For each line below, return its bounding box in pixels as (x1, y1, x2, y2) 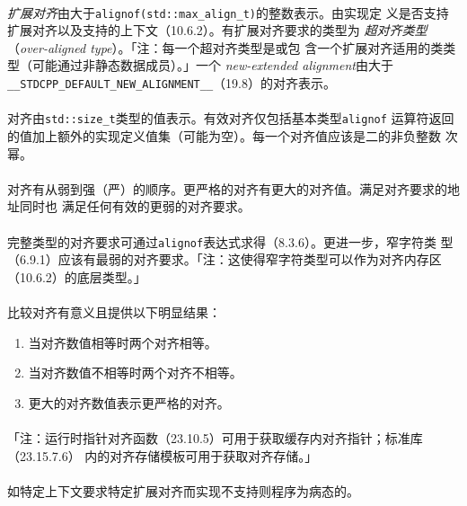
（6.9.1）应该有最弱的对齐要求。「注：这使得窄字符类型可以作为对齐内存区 (7, 250, 442, 269)
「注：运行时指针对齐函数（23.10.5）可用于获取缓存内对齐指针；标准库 (7, 428, 423, 447)
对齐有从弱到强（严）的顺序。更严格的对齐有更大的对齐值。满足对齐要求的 (7, 179, 447, 198)
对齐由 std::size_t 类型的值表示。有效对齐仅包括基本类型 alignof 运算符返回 (7, 109, 454, 128)
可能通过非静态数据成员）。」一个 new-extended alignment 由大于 (31, 56, 393, 75)
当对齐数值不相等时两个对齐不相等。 (28, 363, 242, 382)
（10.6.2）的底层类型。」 (7, 267, 146, 286)
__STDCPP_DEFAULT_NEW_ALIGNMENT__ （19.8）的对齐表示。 (7, 74, 336, 93)
